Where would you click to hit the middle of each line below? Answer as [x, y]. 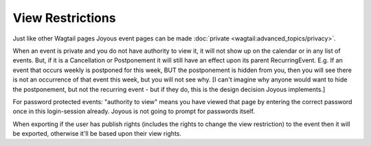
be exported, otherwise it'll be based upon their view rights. [97, 134]
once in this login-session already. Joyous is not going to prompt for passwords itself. [134, 111]
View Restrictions [64, 18]
